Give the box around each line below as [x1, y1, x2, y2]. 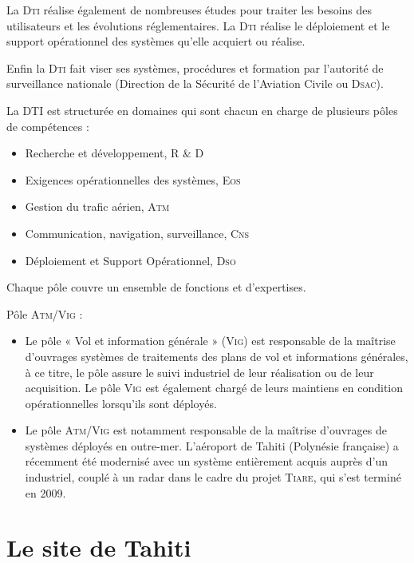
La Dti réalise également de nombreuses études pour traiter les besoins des [6, 2, 373, 18]
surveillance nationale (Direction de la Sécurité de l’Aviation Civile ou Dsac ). [6, 75, 384, 92]
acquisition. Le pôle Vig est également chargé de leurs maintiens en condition [25, 379, 404, 396]
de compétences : [6, 117, 89, 134]
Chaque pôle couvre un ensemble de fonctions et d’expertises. [6, 279, 306, 295]
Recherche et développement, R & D [25, 145, 204, 161]
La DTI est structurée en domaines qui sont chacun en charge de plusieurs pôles [6, 101, 398, 118]
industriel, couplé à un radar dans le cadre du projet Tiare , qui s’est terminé [25, 469, 401, 486]
